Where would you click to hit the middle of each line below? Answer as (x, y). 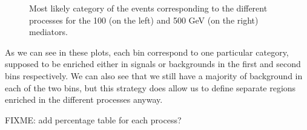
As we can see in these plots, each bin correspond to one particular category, (147, 52)
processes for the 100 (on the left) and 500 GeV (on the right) (144, 20)
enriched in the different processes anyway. (84, 99)
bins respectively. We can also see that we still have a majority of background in (154, 75)
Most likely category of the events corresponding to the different (148, 8)
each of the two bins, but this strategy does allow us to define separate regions (150, 87)
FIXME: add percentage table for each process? (93, 119)
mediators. (48, 32)
